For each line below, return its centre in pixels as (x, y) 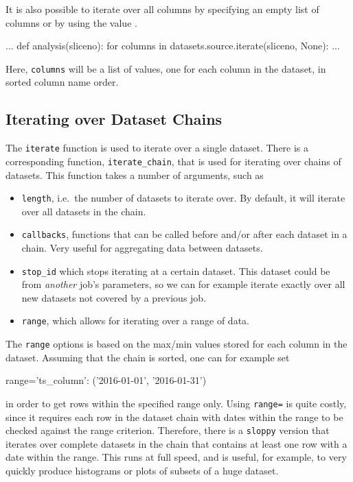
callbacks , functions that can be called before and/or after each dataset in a (184, 234)
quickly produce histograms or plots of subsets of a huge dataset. (142, 471)
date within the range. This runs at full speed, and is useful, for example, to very (176, 457)
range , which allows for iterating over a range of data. (135, 321)
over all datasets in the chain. (84, 211)
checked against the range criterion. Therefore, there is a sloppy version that (168, 430)
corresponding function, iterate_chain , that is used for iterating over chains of (173, 161)
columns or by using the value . (71, 22)
